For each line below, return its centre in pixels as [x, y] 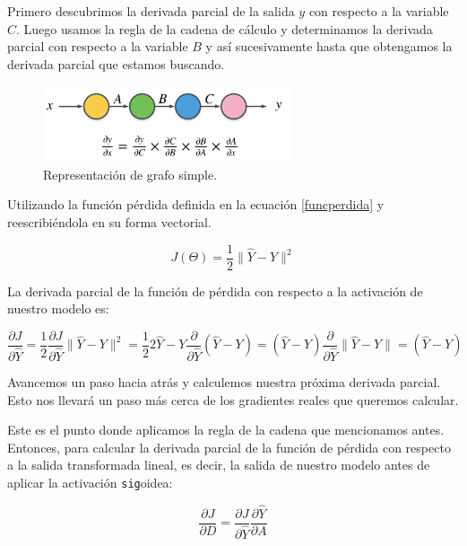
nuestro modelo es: [58, 308]
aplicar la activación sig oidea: [90, 482]
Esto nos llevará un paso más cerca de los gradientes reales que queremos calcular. [233, 399]
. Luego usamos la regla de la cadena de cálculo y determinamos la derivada [225, 28]
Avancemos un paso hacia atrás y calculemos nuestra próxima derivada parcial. [224, 382]
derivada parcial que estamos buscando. [116, 63]
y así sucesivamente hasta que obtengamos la [329, 46]
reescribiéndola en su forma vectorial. [109, 222]
